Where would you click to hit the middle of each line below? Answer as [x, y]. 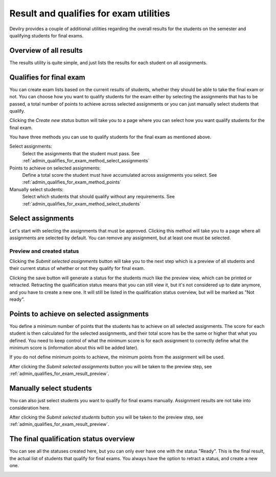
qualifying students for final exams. [47, 35]
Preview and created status [44, 251]
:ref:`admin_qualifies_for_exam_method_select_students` [82, 204]
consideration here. [30, 408]
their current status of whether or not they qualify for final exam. [77, 268]
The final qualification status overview [72, 439]
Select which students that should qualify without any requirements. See [98, 197]
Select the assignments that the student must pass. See [81, 153]
